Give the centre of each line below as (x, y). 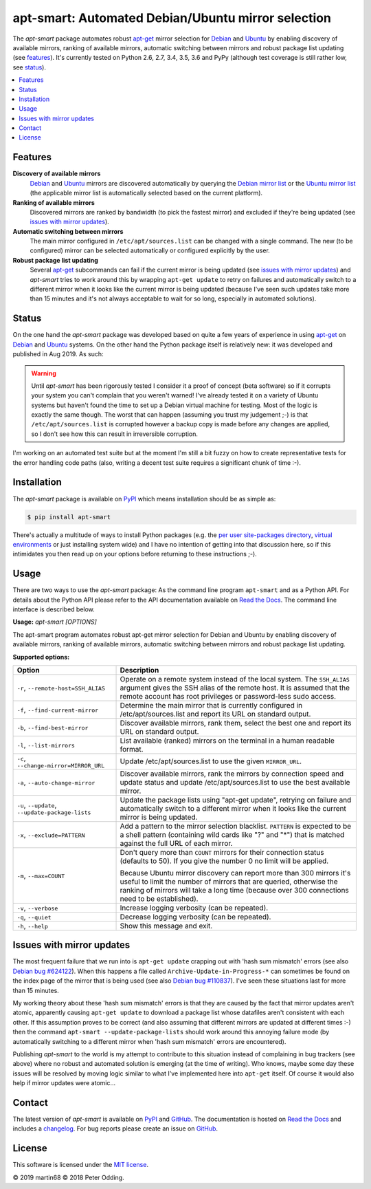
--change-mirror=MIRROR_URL (61, 766)
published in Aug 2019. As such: (58, 354)
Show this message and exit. (166, 926)
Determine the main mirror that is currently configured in (211, 705)
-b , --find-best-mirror (53, 727)
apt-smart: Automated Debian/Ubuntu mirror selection (172, 18)
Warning (44, 373)
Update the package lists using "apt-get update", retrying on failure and (236, 800)
